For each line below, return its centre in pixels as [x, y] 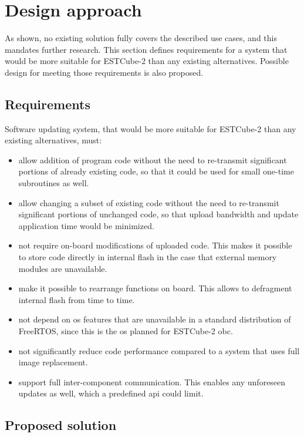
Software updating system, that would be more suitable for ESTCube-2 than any [151, 128]
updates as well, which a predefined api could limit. [111, 393]
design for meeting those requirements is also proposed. [104, 72]
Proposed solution [61, 425]
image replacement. [53, 362]
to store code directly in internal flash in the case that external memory [148, 257]
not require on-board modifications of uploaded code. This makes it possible [155, 245]
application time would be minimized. [86, 225]
